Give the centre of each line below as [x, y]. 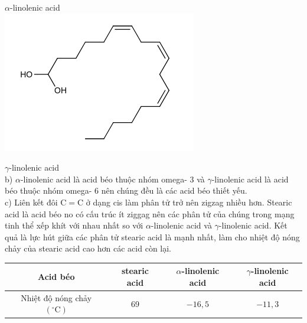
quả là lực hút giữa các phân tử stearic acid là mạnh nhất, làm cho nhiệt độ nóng [152, 236]
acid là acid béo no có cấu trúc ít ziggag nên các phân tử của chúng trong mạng [150, 213]
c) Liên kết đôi [31, 202]
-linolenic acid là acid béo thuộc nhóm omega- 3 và [112, 179]
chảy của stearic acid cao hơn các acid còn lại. [88, 248]
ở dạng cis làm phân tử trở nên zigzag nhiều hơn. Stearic [189, 202]
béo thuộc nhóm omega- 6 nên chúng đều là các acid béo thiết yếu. [126, 190]
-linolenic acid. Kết [253, 225]
